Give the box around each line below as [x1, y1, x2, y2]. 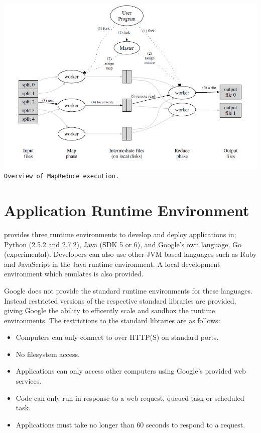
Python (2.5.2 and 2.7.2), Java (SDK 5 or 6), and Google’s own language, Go [4, 239, 242, 249]
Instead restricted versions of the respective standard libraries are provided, [4, 295, 236, 306]
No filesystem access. [16, 348, 80, 359]
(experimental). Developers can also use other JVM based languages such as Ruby [4, 249, 257, 259]
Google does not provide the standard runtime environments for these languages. [4, 285, 252, 296]
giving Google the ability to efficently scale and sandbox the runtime [4, 305, 215, 316]
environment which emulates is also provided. [4, 268, 144, 279]
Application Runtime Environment [4, 200, 249, 221]
